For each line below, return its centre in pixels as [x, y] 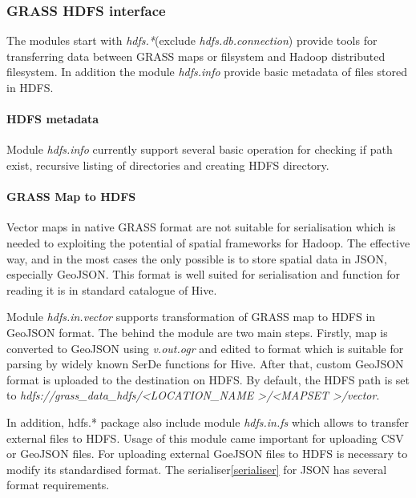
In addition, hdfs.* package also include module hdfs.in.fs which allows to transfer [208, 422]
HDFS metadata [53, 119]
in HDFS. [30, 87]
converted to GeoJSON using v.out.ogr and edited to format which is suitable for [205, 348]
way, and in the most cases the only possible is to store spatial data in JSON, [197, 258]
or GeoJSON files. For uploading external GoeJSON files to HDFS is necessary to [207, 454]
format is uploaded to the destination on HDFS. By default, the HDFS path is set [208, 379]
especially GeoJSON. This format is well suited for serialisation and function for [203, 274]
